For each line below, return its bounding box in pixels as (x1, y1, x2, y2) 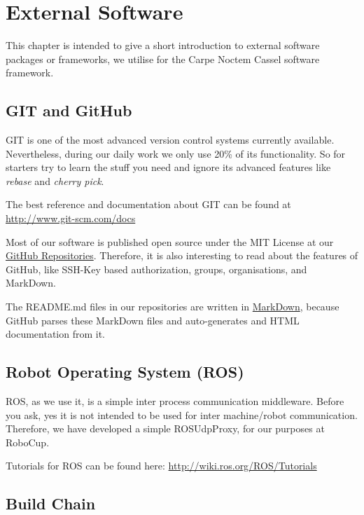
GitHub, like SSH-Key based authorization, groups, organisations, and (6, 261, 307, 276)
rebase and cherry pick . (6, 173, 104, 188)
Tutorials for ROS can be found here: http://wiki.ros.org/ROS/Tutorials (6, 458, 317, 473)
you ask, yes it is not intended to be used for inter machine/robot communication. (6, 407, 358, 422)
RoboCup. (6, 434, 50, 449)
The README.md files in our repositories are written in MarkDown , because (6, 299, 339, 314)
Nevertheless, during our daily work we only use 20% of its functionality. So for (6, 146, 346, 160)
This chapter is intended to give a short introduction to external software (6, 38, 320, 53)
